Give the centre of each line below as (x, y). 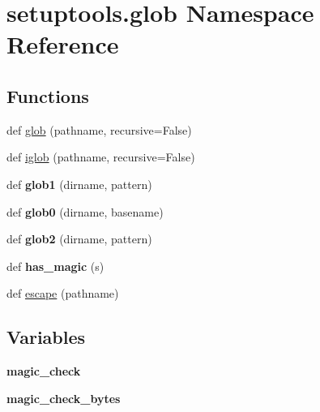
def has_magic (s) (55, 266)
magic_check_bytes (64, 398)
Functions (48, 95)
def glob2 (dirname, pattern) (79, 239)
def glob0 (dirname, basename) (85, 211)
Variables (46, 337)
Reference (63, 44)
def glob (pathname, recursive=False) (99, 129)
